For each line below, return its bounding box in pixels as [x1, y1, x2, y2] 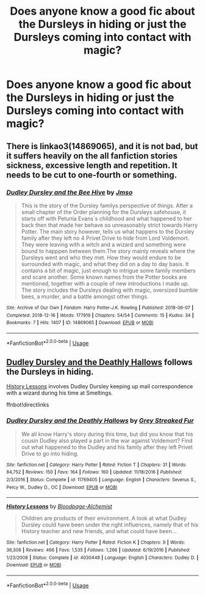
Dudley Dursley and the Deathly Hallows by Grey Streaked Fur [6, 416, 194, 425]
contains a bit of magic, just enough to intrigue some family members [21, 267, 196, 274]
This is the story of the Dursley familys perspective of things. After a [21, 202, 193, 209]
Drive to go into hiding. [21, 449, 79, 457]
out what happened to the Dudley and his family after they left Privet [21, 443, 193, 451]
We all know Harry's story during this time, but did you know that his [21, 430, 193, 438]
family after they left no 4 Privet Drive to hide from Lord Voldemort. [21, 234, 190, 242]
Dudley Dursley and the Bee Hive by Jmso [6, 188, 133, 196]
